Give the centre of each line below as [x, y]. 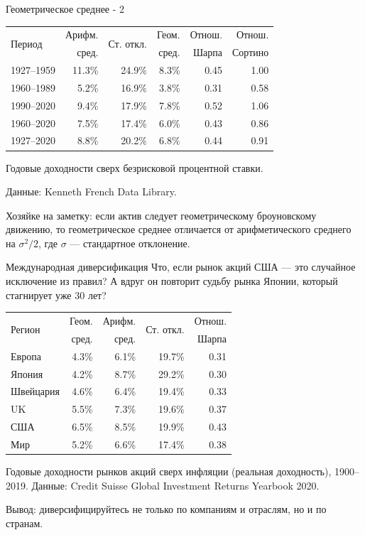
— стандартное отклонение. [130, 243]
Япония [27, 373]
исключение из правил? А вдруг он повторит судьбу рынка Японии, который [172, 281]
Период [27, 43]
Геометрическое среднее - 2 [65, 9]
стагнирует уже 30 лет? [56, 294]
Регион [26, 329]
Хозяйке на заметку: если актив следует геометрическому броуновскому [161, 215]
